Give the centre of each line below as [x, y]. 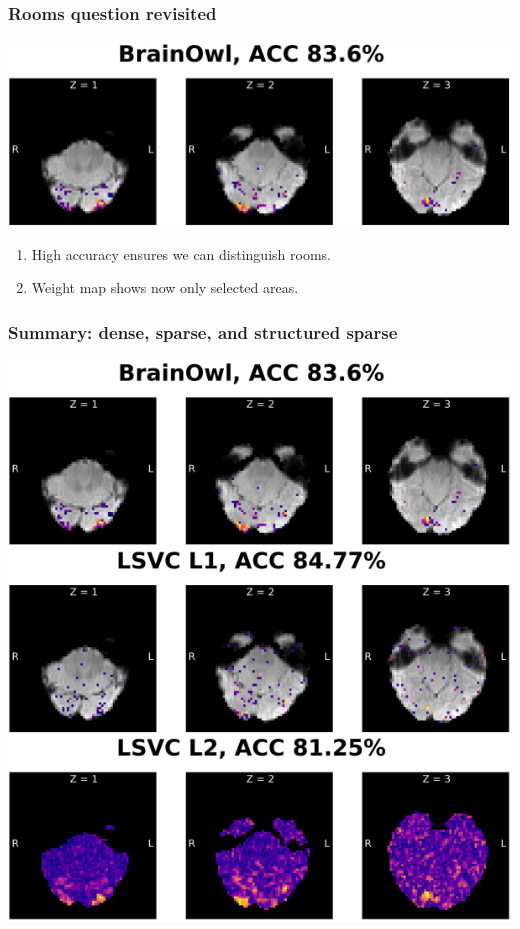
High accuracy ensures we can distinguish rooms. [181, 253]
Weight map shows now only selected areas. [165, 287]
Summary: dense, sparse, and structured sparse [203, 331]
